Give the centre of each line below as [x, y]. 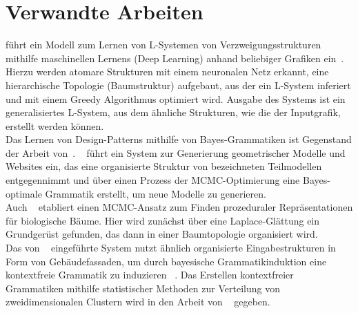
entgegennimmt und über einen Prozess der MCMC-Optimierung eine [153, 180]
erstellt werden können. [55, 125]
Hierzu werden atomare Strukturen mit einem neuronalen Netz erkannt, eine [167, 72]
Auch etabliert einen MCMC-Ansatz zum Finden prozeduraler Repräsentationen [179, 207]
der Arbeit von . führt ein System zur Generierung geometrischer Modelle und [176, 152]
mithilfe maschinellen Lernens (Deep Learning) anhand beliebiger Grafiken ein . [175, 58]
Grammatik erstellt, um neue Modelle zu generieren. [156, 193]
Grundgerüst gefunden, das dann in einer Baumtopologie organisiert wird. [162, 234]
